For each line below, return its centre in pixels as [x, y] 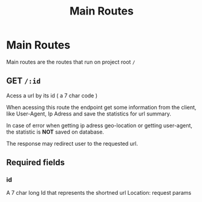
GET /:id [24, 81]
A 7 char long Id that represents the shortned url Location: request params [99, 193]
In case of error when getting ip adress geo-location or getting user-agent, [99, 125]
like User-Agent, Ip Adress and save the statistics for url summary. [89, 114]
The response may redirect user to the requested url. [72, 143]
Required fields [36, 162]
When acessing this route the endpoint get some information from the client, [101, 107]
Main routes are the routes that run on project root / [71, 62]
